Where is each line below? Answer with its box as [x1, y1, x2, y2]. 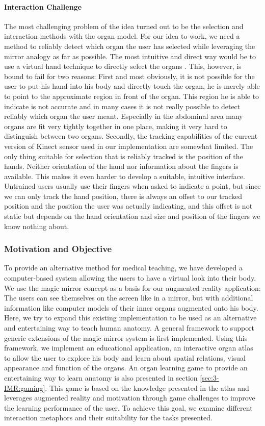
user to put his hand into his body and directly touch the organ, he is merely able [4, 81, 260, 91]
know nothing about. [4, 220, 69, 231]
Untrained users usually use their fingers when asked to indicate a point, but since [4, 181, 261, 191]
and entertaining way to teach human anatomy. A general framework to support [4, 322, 255, 333]
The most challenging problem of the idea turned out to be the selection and [4, 20, 244, 31]
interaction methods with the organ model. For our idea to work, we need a [4, 31, 240, 41]
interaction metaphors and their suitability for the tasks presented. [4, 412, 213, 423]
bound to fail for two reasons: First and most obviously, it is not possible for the [4, 70, 255, 81]
